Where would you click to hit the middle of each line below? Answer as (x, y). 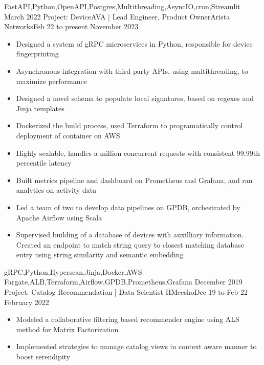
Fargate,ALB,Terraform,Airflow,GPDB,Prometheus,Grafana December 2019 (123, 282)
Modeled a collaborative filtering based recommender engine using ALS (128, 319)
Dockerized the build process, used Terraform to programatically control (129, 125)
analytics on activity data (56, 190)
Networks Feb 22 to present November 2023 (71, 26)
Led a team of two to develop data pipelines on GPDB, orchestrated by (128, 207)
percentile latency (44, 163)
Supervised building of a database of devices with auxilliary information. (130, 235)
